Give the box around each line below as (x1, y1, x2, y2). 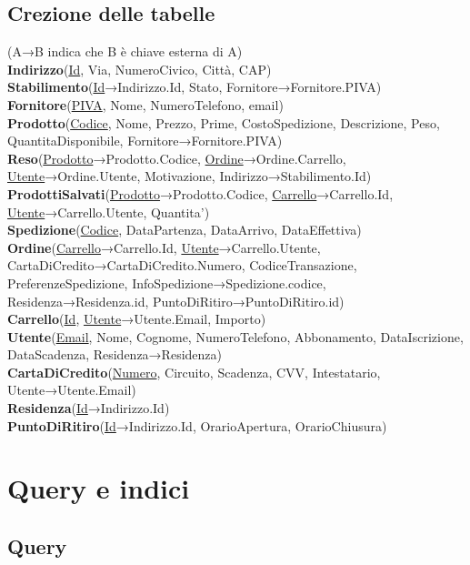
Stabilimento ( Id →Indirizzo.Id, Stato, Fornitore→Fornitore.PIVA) (7, 77, 382, 96)
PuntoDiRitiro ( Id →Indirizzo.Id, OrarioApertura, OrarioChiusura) (7, 416, 387, 435)
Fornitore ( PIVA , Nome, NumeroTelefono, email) (7, 95, 284, 114)
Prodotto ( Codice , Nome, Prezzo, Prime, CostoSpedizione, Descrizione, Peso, (7, 113, 440, 132)
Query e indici (7, 469, 190, 507)
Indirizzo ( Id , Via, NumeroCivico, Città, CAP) (7, 59, 272, 78)
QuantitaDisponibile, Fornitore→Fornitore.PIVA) (7, 131, 283, 150)
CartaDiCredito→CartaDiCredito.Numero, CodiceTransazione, (7, 256, 357, 275)
